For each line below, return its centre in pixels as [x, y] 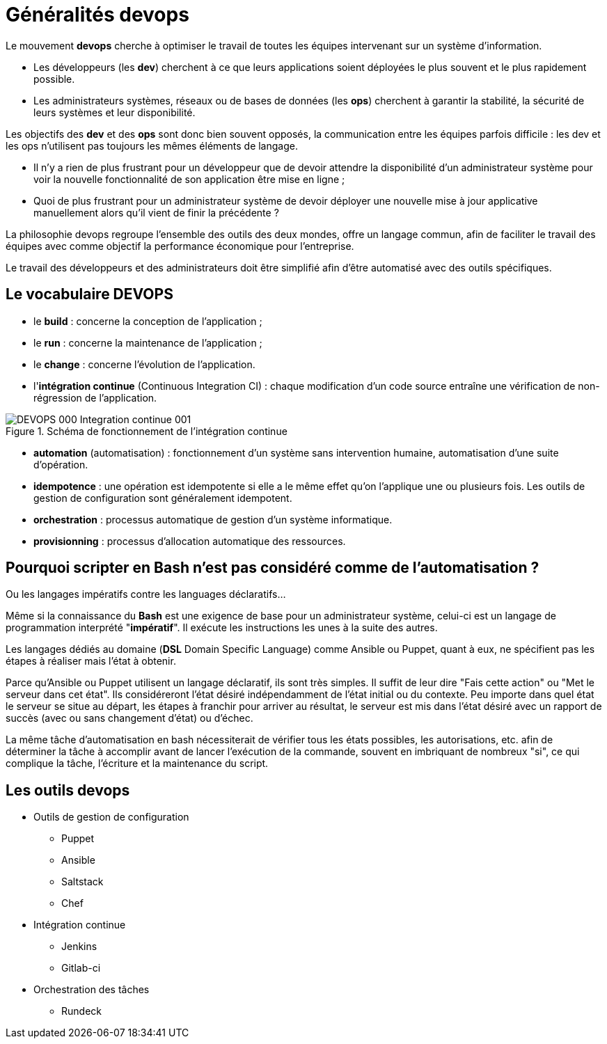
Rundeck [81, 1011]
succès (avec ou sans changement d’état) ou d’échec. [129, 718]
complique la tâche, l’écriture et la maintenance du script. [137, 764]
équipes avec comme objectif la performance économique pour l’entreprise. [180, 246]
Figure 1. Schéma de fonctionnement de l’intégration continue [147, 431]
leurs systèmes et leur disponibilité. [115, 112]
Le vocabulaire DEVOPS [89, 294]
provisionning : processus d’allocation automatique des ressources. [190, 541]
